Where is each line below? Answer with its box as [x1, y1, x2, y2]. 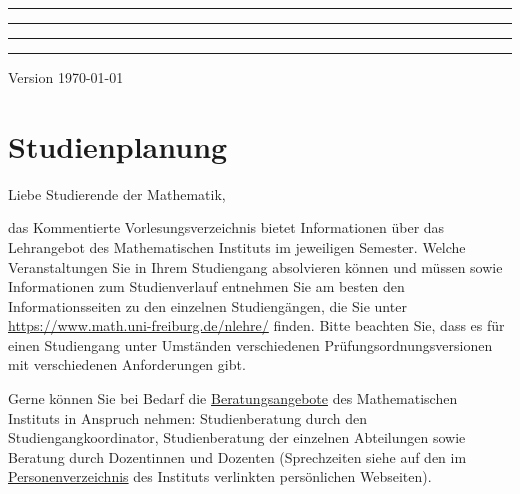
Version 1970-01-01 [8, 67, 124, 87]
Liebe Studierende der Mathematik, [8, 183, 226, 204]
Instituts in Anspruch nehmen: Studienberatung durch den [8, 407, 367, 428]
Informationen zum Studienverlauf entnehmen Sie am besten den [8, 276, 405, 297]
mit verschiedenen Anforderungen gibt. [8, 354, 246, 375]
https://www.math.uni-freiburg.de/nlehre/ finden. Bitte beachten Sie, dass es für [8, 315, 505, 336]
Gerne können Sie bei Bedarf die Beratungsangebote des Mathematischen [8, 388, 458, 409]
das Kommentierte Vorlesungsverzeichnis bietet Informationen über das [8, 217, 445, 238]
